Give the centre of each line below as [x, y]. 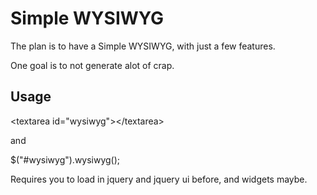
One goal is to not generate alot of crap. [92, 65]
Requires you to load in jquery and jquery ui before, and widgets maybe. [159, 179]
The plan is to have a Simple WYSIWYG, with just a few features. [143, 46]
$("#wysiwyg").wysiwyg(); [65, 159]
